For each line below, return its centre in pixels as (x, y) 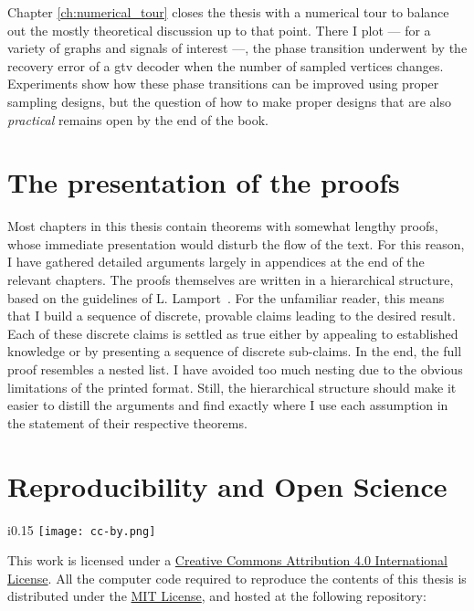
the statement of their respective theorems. (127, 422)
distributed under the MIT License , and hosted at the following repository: (217, 596)
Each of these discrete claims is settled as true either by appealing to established (233, 333)
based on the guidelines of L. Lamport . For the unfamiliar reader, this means (226, 297)
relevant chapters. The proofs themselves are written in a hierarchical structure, (231, 280)
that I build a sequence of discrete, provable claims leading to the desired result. (232, 316)
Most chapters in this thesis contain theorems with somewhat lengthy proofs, (223, 226)
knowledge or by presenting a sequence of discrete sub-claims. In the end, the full (235, 351)
